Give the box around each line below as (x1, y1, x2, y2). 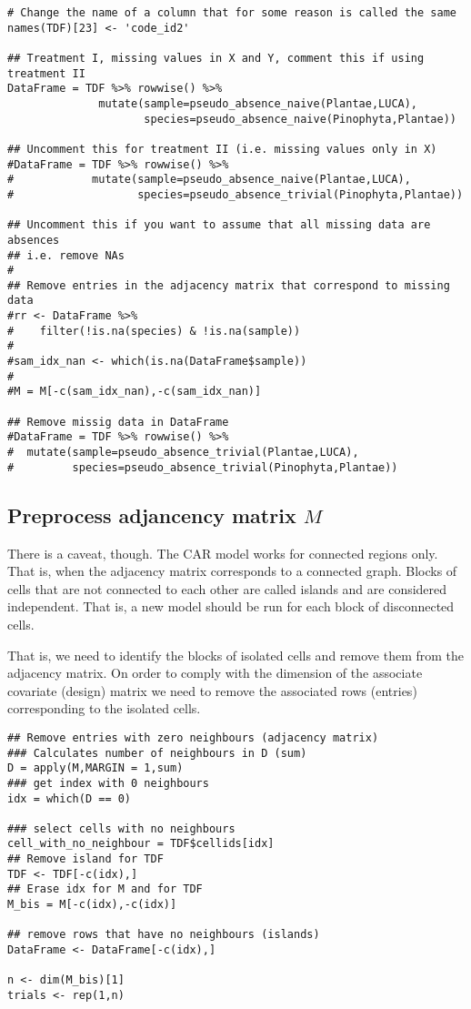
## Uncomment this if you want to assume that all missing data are (7, 218, 431, 232)
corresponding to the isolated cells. (7, 699, 201, 718)
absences (7, 233, 60, 247)
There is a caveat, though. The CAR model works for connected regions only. (7, 543, 438, 562)
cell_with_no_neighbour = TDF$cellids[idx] (7, 837, 275, 851)
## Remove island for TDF (7, 853, 164, 866)
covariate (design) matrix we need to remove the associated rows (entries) (7, 681, 417, 700)
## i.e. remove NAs (7, 248, 125, 262)
